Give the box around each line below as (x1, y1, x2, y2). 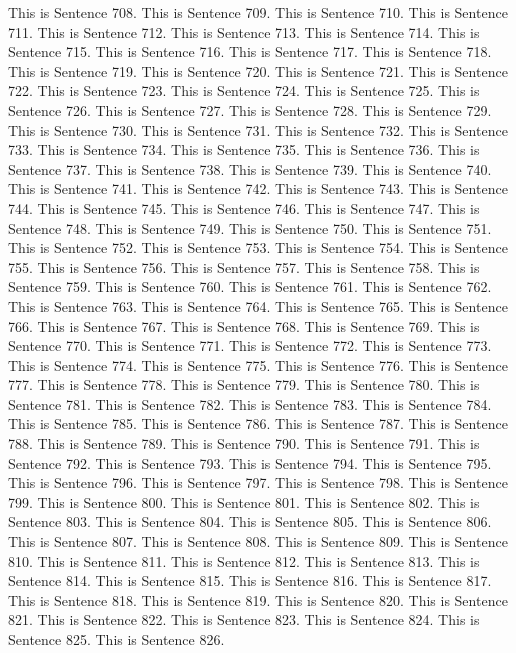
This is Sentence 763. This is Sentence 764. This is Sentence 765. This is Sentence (8, 295, 508, 316)
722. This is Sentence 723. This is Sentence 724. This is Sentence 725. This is (8, 80, 480, 101)
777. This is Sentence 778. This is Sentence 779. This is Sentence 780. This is (8, 374, 480, 395)
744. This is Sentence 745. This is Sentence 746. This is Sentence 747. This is (8, 197, 480, 218)
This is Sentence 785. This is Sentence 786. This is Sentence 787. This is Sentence (8, 413, 508, 434)
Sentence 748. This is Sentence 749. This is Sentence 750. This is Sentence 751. (8, 217, 492, 238)
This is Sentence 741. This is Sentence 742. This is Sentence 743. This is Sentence (8, 178, 508, 199)
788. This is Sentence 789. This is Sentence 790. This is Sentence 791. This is (8, 433, 480, 454)
